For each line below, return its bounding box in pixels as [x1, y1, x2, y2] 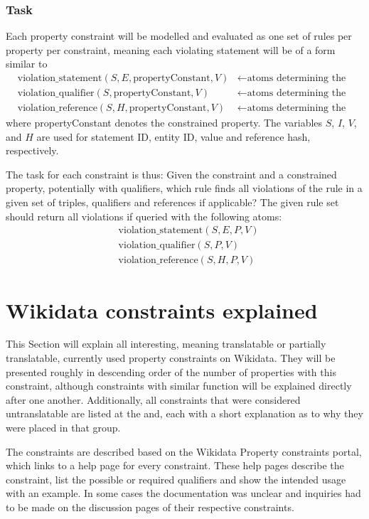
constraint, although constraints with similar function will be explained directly [6, 378, 352, 393]
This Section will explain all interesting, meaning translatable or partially [6, 336, 326, 351]
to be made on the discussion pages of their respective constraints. [6, 500, 294, 514]
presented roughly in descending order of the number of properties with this [6, 364, 336, 379]
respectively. [6, 143, 59, 158]
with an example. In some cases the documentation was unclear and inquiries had [6, 486, 361, 501]
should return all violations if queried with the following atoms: [6, 208, 282, 223]
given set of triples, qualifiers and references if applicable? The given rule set [6, 195, 339, 210]
